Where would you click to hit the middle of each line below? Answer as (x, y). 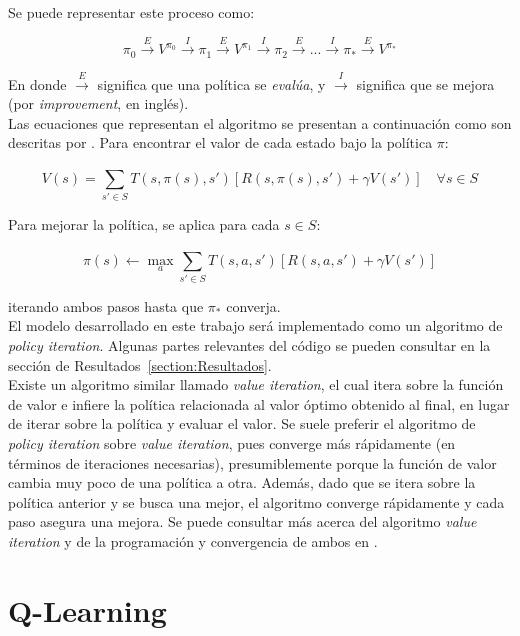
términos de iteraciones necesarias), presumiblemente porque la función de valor (252, 462)
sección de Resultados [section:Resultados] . (140, 364)
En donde (37, 83)
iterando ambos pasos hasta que (106, 305)
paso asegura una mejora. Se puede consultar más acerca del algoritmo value (242, 521)
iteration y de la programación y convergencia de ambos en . (193, 540)
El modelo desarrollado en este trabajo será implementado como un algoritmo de (255, 325)
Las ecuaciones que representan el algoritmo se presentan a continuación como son (260, 122)
